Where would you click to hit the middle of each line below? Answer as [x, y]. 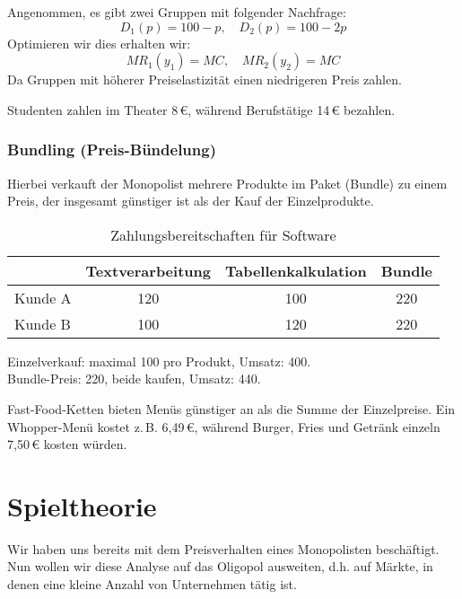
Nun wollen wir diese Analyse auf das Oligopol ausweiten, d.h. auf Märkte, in [220, 566]
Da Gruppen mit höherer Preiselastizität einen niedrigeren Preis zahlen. [205, 79]
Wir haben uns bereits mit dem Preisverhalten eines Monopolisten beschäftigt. [223, 548]
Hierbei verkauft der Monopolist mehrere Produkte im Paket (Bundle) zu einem [227, 183]
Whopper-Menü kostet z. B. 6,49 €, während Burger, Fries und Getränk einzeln [224, 426]
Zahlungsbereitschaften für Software [223, 234]
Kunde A [43, 297]
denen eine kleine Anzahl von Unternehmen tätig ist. [152, 584]
